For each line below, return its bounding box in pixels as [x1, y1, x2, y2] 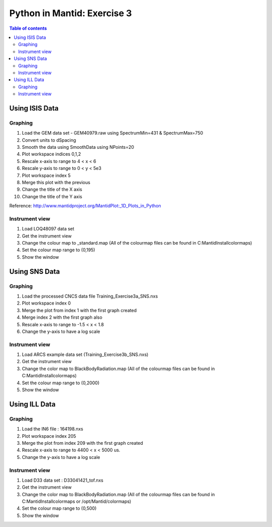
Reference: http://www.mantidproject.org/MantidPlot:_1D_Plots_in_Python [9, 203, 161, 209]
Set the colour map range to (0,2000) [22, 380, 100, 386]
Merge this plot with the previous [22, 179, 91, 185]
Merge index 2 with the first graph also [22, 314, 103, 320]
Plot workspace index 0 [22, 300, 71, 306]
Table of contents [9, 25, 47, 31]
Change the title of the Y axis [22, 193, 83, 199]
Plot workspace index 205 [22, 433, 77, 439]
